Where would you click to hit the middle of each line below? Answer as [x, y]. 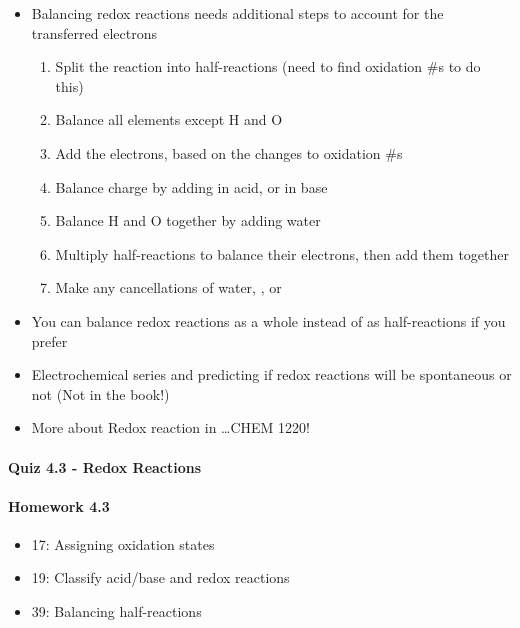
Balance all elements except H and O [169, 119]
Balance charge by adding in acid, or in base [191, 186]
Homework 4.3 [59, 505]
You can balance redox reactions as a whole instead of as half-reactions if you [268, 320]
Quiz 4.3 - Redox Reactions [105, 466]
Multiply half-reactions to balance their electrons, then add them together [282, 253]
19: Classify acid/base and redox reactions [160, 577]
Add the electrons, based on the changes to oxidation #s [229, 152]
